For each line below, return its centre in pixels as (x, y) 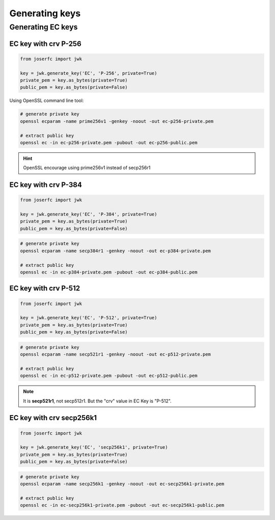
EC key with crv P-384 (46, 185)
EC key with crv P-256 (45, 44)
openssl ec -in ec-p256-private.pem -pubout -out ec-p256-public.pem (109, 142)
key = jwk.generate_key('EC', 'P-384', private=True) (89, 214)
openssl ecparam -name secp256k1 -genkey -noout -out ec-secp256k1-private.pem (122, 484)
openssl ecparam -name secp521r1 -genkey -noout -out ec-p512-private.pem (116, 354)
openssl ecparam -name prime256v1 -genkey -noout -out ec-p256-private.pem (117, 121)
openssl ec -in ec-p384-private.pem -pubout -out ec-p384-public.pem (109, 272)
